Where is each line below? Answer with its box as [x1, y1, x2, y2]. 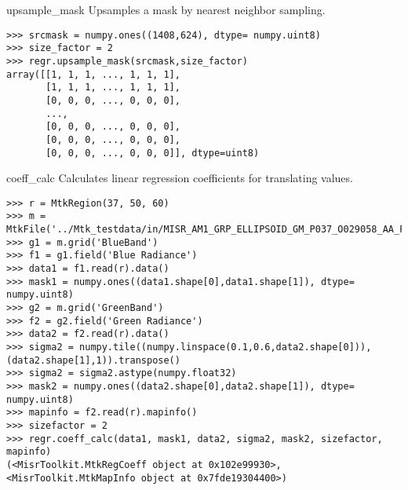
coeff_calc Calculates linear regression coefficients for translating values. [6, 170, 353, 186]
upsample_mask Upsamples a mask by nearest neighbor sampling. [6, 2, 326, 17]
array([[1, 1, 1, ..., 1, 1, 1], [6, 68, 180, 80]
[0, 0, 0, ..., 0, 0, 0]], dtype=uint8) [46, 147, 260, 159]
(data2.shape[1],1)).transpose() [6, 354, 180, 366]
